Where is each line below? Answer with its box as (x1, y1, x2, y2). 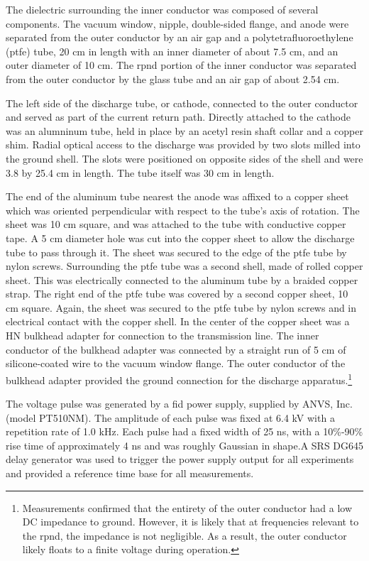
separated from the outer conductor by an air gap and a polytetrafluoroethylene (6, 30, 353, 45)
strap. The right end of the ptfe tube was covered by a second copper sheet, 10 (6, 286, 348, 301)
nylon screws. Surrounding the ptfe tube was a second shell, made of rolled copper (6, 258, 363, 273)
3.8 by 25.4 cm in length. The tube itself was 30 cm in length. (6, 165, 275, 180)
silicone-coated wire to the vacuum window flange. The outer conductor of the (6, 356, 346, 371)
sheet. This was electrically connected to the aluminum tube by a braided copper (6, 272, 358, 287)
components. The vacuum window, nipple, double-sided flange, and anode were (6, 16, 349, 31)
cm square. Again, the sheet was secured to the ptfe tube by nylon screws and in (6, 300, 357, 315)
